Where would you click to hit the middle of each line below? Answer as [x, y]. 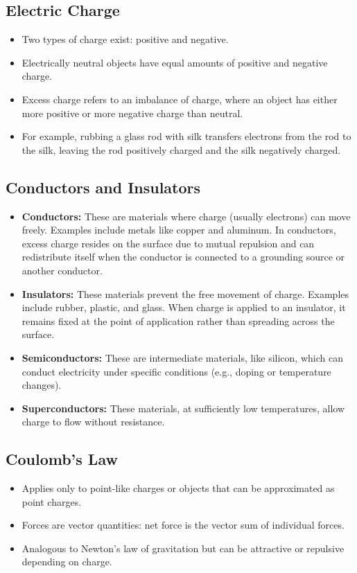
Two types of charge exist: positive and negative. [125, 39]
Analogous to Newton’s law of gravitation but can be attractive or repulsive [183, 548]
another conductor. [62, 270]
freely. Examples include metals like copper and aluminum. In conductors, [179, 230]
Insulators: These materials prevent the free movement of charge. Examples [185, 293]
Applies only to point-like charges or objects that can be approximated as [178, 488]
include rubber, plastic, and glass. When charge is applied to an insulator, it [184, 307]
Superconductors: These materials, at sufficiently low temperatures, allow [183, 408]
